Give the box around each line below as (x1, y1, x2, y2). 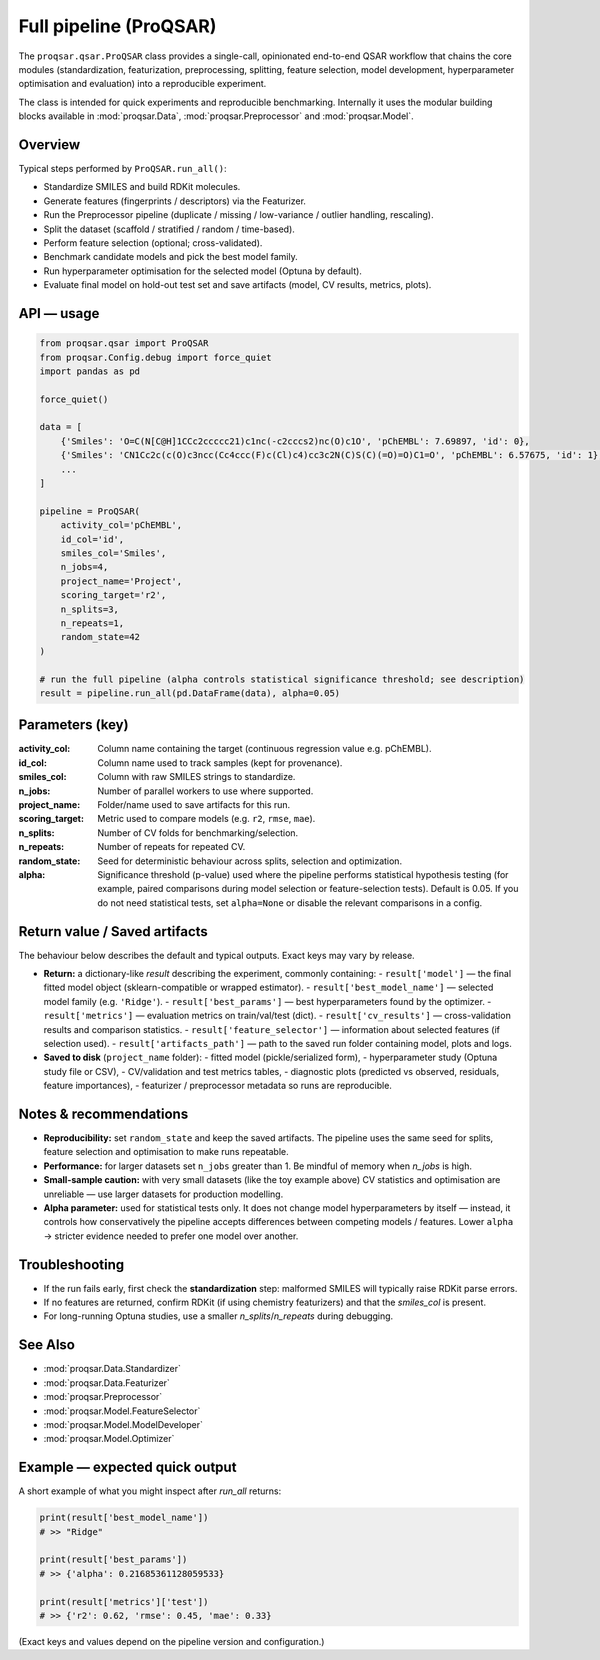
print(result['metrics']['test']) (39, 1596, 209, 1607)
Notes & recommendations (18, 1105, 189, 1122)
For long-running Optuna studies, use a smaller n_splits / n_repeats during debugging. (43, 1310, 394, 1322)
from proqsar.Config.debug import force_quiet (39, 351, 272, 363)
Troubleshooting (18, 1256, 125, 1273)
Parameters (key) (18, 716, 129, 734)
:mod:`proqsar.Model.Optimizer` (43, 1433, 175, 1445)
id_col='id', (60, 533, 125, 545)
